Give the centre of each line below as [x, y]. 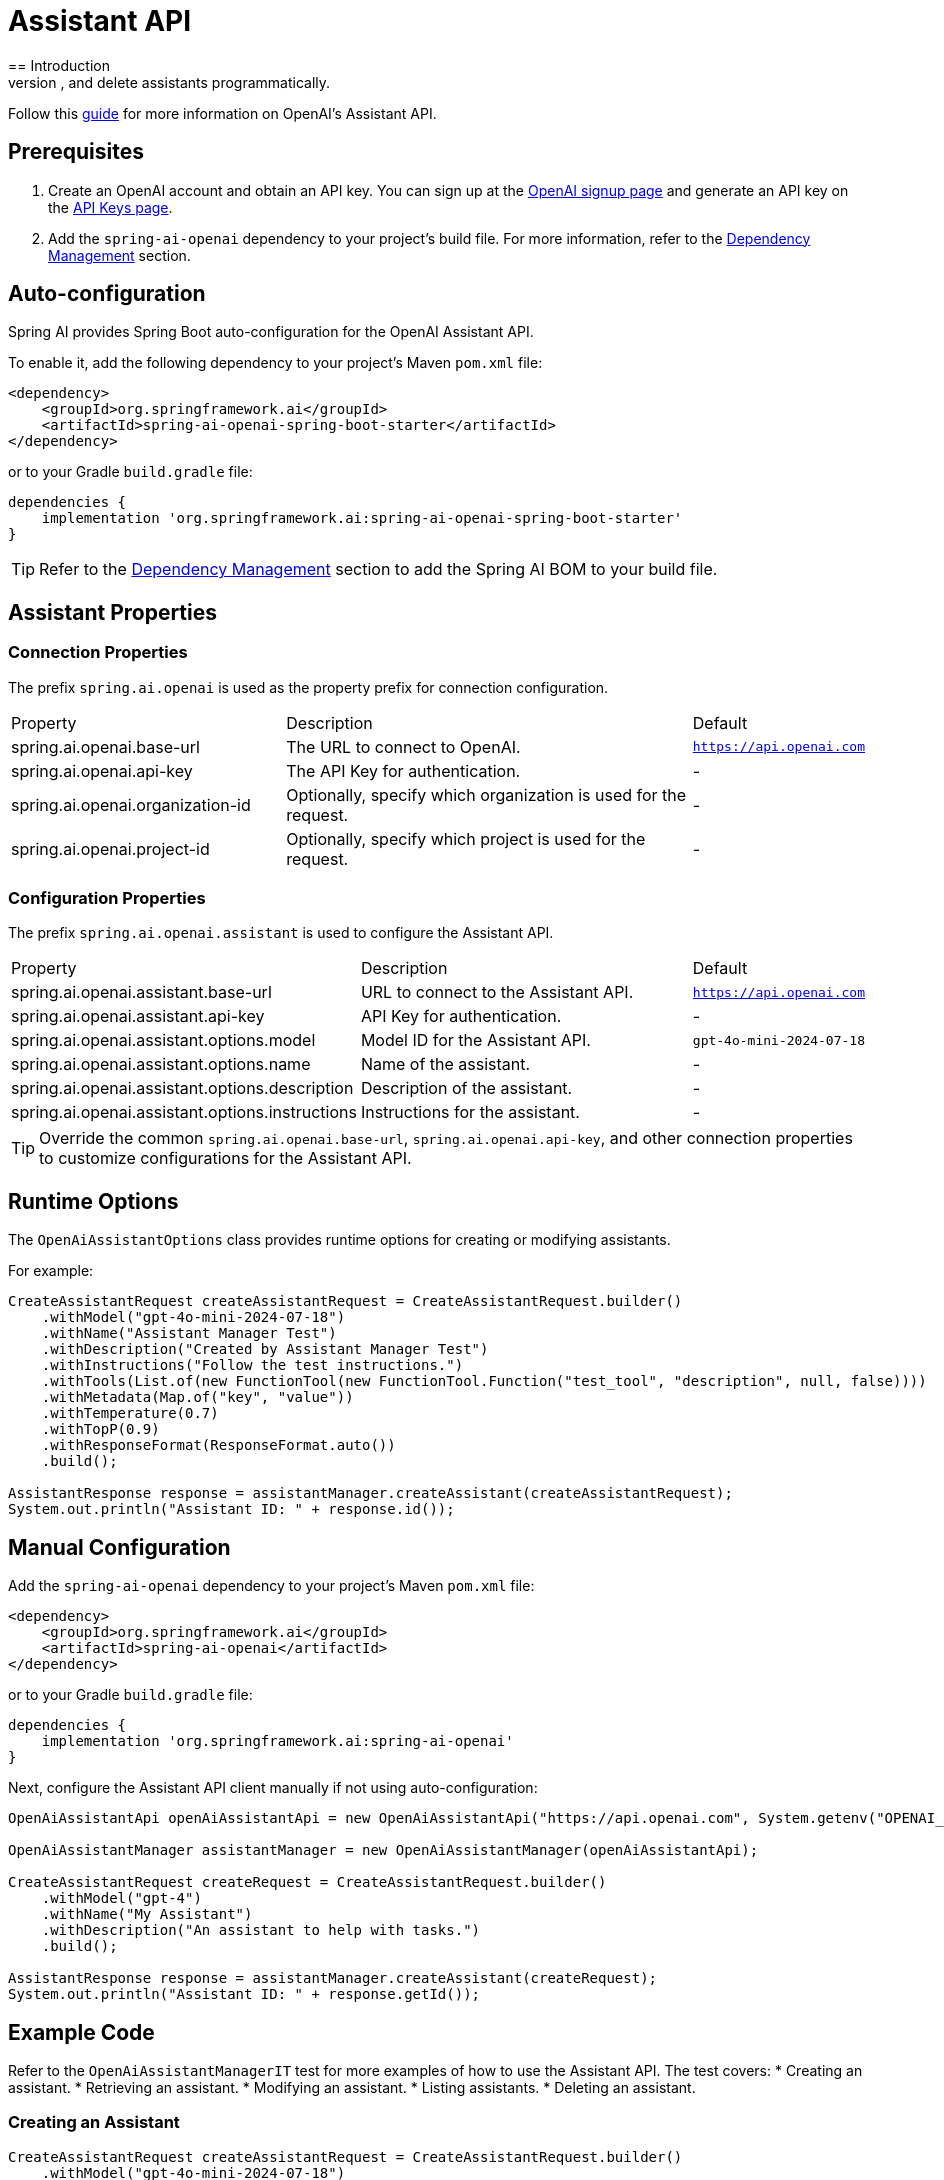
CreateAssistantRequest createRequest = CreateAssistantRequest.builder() [307, 1882]
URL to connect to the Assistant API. [497, 992]
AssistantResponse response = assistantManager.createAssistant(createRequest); [333, 1978]
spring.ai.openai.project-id [110, 848]
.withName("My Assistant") [147, 1914]
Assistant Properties [113, 612]
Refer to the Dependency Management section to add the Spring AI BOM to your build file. [378, 569]
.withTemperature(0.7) [130, 1413]
